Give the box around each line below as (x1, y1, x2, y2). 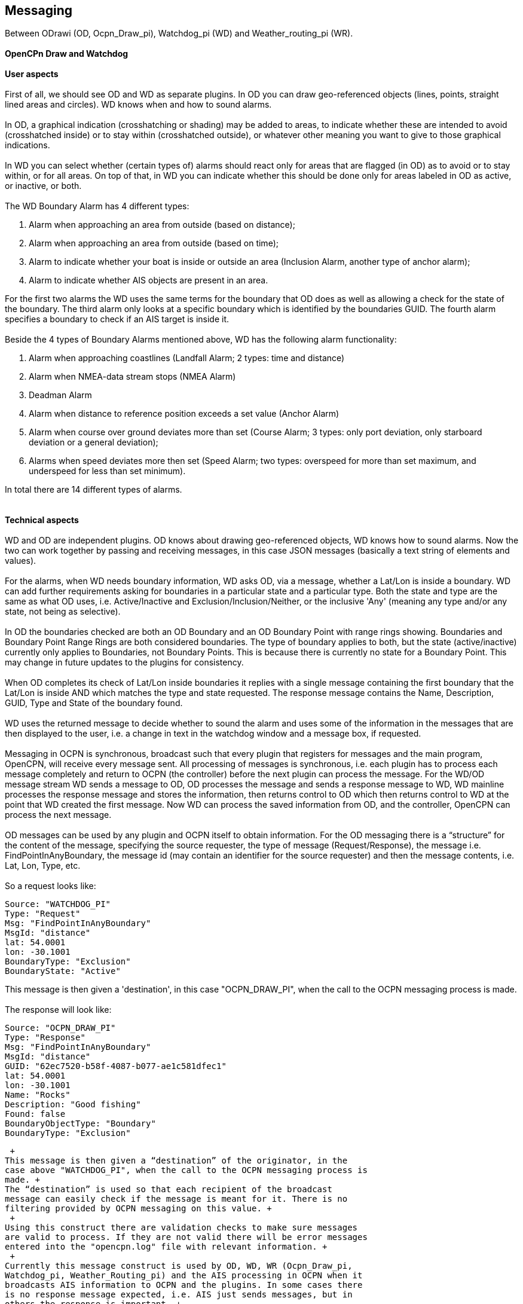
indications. (5, 140, 50, 151)
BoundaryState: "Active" (5, 966, 121, 976)
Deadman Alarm (29, 390, 92, 401)
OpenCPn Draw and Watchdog (5, 48, 129, 59)
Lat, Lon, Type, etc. (5, 860, 81, 871)
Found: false (5, 1109, 66, 1119)
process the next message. (5, 810, 112, 820)
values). (5, 555, 36, 566)
